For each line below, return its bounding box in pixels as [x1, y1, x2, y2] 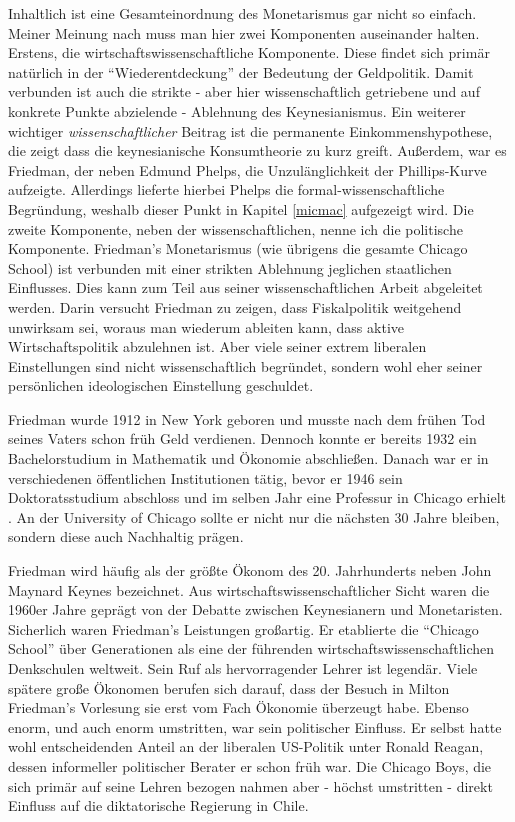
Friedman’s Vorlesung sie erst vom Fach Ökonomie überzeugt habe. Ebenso [8, 697, 469, 718]
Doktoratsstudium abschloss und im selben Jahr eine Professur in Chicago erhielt [8, 487, 507, 508]
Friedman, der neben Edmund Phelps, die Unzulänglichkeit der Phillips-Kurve [8, 159, 487, 180]
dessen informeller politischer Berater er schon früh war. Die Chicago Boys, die [8, 755, 492, 776]
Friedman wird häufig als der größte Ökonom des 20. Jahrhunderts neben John [8, 560, 492, 581]
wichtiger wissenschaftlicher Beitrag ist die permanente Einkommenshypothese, [8, 120, 493, 141]
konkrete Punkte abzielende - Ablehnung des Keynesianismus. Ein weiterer [8, 100, 466, 121]
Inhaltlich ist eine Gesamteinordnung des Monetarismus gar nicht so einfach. [8, 3, 477, 23]
